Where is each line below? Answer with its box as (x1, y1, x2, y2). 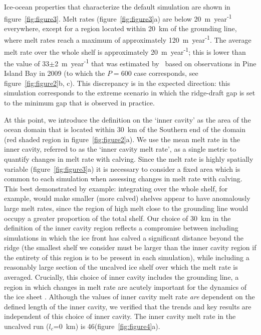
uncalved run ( (4, 321, 49, 331)
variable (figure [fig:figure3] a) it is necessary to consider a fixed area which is (4, 163, 240, 174)
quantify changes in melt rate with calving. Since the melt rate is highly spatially (4, 153, 253, 164)
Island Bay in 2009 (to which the (4, 68, 105, 78)
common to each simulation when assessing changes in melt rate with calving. (4, 173, 242, 184)
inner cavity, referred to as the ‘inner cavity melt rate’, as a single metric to (4, 144, 236, 154)
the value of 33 (4, 58, 50, 68)
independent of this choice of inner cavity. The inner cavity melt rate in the (4, 311, 236, 321)
